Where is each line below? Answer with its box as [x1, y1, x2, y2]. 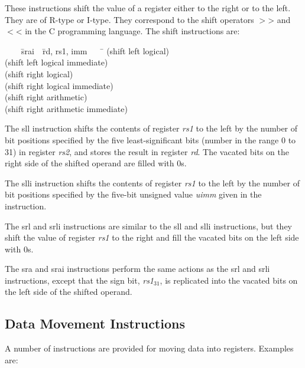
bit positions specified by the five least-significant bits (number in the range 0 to [5, 133, 296, 146]
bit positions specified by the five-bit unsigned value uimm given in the [5, 188, 262, 201]
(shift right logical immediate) [5, 79, 113, 91]
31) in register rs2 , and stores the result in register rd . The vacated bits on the [5, 145, 289, 157]
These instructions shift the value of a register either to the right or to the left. [5, 2, 291, 14]
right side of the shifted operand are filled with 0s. [5, 157, 187, 169]
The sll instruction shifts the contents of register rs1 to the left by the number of [5, 122, 298, 134]
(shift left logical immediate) [5, 56, 108, 68]
